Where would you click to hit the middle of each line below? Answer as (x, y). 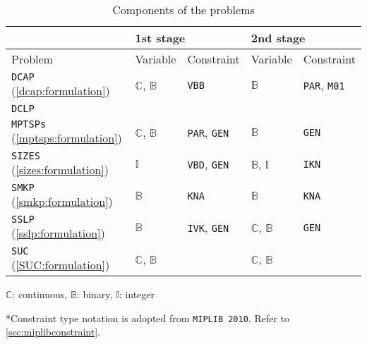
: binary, (95, 294)
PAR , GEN (208, 132)
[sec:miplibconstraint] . (53, 332)
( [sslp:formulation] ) (58, 233)
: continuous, (40, 294)
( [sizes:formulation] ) (60, 170)
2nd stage (278, 38)
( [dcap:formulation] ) (61, 91)
